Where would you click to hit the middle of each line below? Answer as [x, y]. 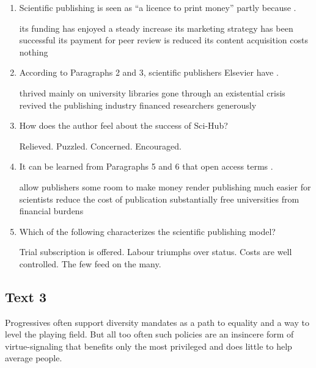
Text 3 [26, 296]
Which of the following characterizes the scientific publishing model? [147, 231]
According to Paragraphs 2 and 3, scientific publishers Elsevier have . [149, 72]
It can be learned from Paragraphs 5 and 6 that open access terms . [146, 166]
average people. [34, 358]
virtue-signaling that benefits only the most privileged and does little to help [149, 346]
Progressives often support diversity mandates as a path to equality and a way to [157, 322]
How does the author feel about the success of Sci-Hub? [123, 125]
